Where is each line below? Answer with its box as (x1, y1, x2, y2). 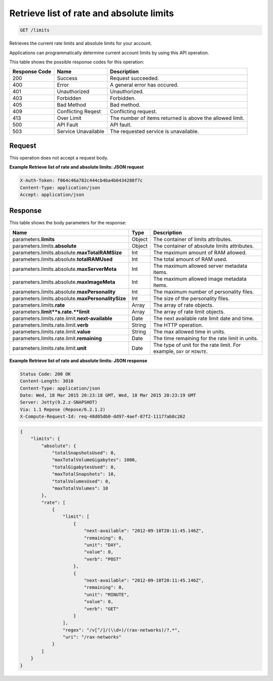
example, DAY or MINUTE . (153, 347, 208, 354)
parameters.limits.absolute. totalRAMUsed (12, 256, 113, 263)
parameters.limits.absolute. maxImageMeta (12, 278, 116, 286)
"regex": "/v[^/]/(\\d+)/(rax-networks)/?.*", (62, 627, 180, 633)
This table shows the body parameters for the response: (9, 220, 126, 226)
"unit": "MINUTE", (83, 591, 130, 597)
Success (57, 75, 78, 82)
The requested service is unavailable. (110, 128, 199, 135)
